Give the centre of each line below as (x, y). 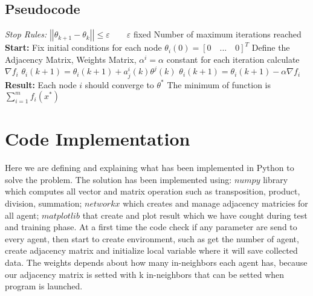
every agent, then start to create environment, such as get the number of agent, (152, 238)
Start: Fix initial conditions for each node (83, 47)
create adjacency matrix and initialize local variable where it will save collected (151, 250)
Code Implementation (98, 139)
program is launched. (44, 286)
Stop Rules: (26, 34)
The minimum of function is (219, 84)
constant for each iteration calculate (233, 59)
